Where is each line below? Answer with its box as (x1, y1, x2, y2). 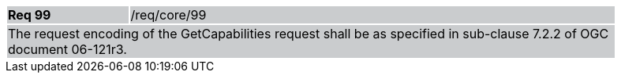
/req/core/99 (130, 7, 207, 23)
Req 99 (8, 7, 51, 23)
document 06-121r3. (8, 41, 127, 57)
